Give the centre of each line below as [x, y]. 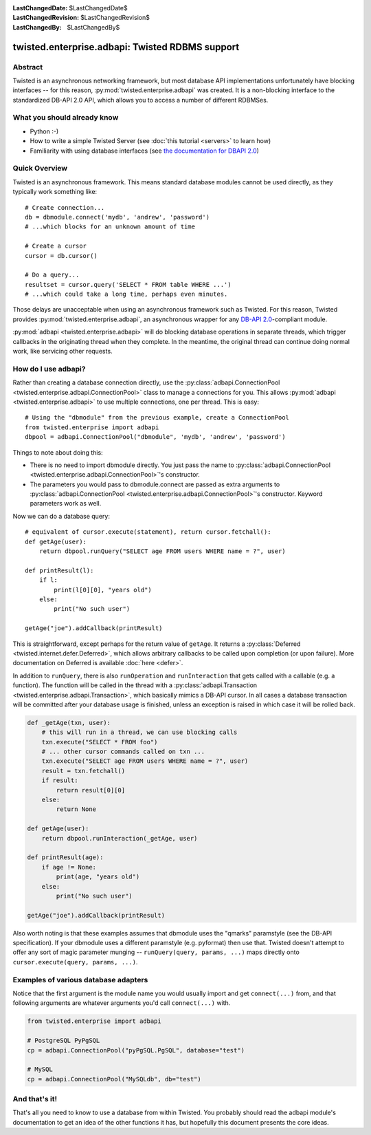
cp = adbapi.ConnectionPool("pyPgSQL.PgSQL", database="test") [136, 1050]
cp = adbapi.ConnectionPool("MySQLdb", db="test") [114, 1079]
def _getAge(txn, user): [69, 723]
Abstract [28, 67]
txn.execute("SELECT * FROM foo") [100, 742]
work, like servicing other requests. [63, 352]
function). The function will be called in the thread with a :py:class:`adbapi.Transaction [135, 685]
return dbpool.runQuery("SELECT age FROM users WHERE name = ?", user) [162, 551]
